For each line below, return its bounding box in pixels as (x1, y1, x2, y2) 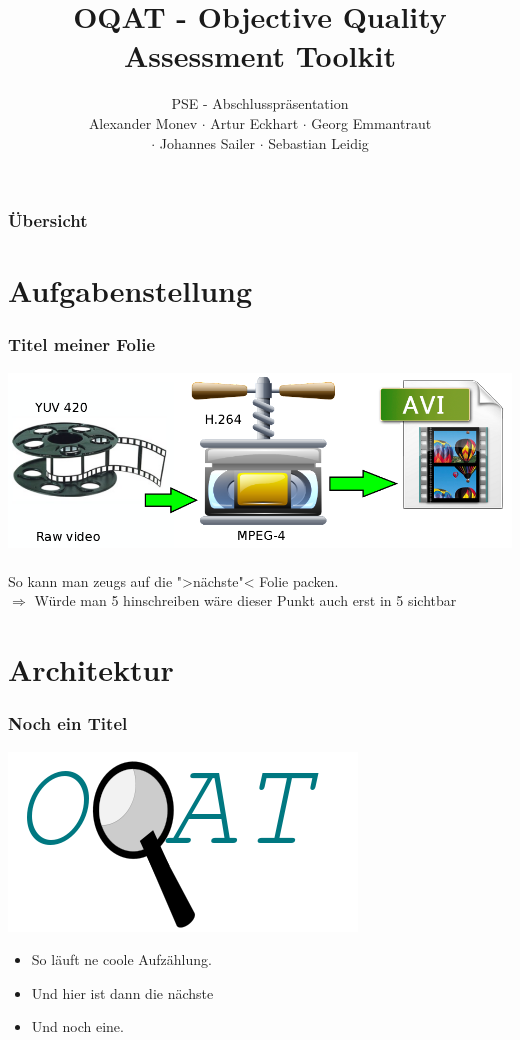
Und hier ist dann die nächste (31, 982, 214, 1003)
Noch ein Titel (8, 711, 128, 736)
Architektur (8, 649, 174, 690)
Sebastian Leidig (268, 132, 369, 153)
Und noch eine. (31, 1016, 124, 1037)
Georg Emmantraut (311, 112, 432, 133)
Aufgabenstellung (8, 270, 253, 311)
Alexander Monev (88, 112, 198, 133)
